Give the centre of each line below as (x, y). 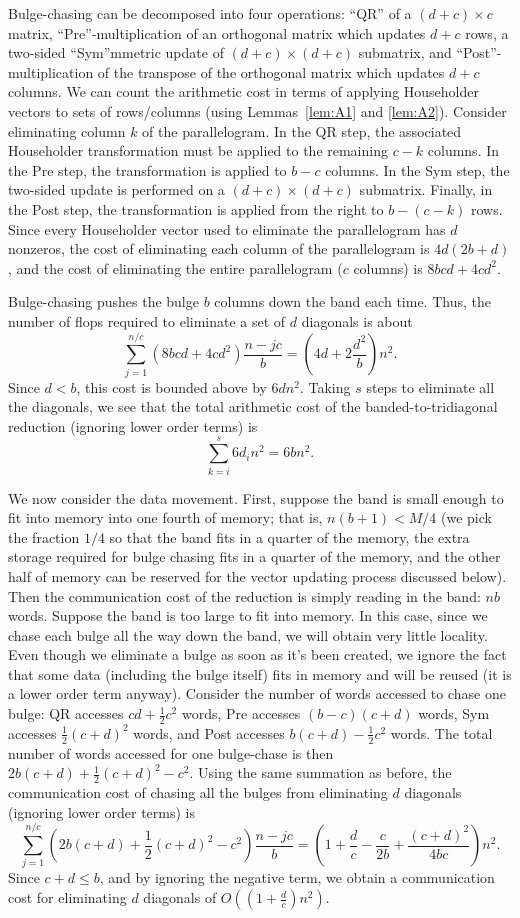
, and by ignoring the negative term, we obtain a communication (297, 877)
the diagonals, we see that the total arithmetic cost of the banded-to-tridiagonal (253, 406)
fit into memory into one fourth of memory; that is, (165, 517)
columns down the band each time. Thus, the (352, 301)
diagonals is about (357, 320)
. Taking (325, 386)
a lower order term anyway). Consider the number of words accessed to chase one (257, 693)
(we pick (466, 517)
